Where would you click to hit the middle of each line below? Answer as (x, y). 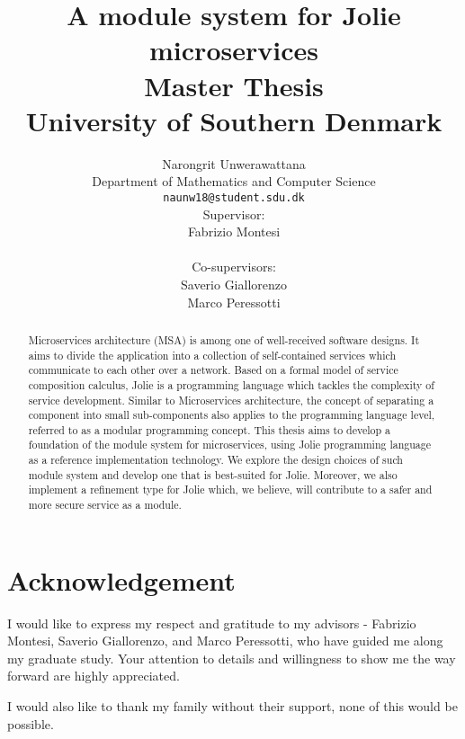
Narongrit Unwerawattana (234, 163)
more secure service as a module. (105, 505)
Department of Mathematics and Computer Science (234, 181)
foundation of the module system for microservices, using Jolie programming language (230, 445)
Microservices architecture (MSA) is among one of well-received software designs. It (224, 339)
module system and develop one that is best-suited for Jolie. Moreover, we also (213, 474)
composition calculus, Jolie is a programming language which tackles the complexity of (231, 384)
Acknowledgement (121, 579)
